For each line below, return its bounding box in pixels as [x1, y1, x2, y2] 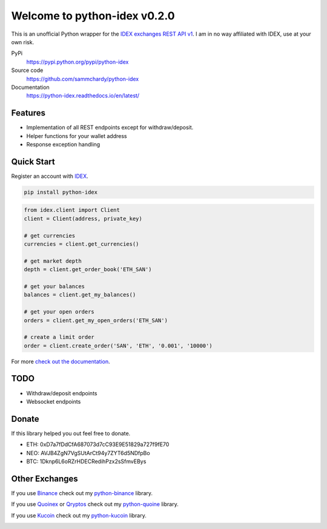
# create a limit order [24, 333, 95, 341]
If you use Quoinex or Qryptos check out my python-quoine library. [11, 501, 179, 508]
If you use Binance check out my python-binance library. [11, 489, 153, 496]
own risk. [11, 38, 35, 45]
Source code [11, 67, 44, 74]
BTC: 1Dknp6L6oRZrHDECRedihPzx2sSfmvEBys [26, 458, 147, 465]
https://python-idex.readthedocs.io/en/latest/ [26, 92, 139, 99]
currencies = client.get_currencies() [24, 241, 139, 248]
